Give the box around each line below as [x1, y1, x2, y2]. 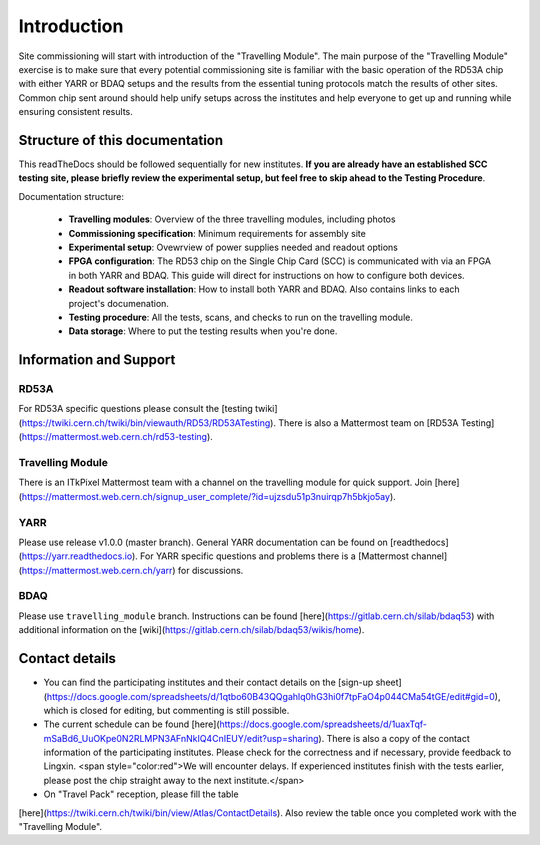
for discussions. [177, 564, 244, 576]
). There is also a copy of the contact [318, 732, 470, 744]
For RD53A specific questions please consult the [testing [18, 403, 254, 415]
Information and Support [18, 351, 176, 369]
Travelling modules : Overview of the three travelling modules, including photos [68, 213, 396, 225]
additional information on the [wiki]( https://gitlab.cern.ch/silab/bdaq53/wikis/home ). [18, 624, 365, 636]
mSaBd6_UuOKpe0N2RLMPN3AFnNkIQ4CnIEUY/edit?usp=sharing [43, 732, 319, 744]
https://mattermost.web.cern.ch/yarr [21, 564, 173, 576]
